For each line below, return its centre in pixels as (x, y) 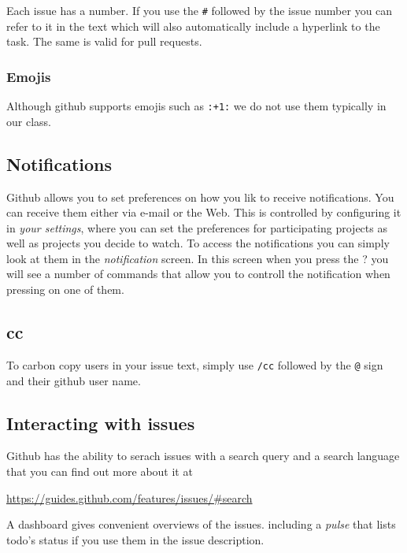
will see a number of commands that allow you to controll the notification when (198, 274)
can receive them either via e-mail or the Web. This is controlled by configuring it (204, 212)
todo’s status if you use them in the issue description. (135, 539)
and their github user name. (74, 380)
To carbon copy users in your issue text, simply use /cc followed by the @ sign (195, 364)
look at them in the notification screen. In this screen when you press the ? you (198, 258)
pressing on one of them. (65, 289)
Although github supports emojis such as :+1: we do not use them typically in (196, 106)
